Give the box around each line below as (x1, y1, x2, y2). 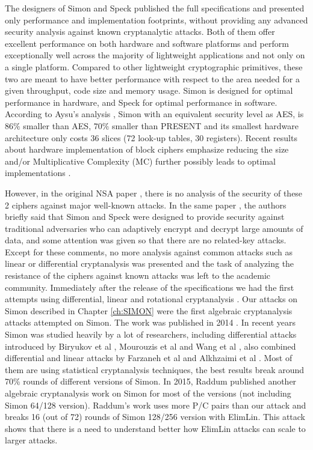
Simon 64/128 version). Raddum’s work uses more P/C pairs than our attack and (5, 398, 306, 411)
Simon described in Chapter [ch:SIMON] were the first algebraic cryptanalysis (5, 304, 293, 317)
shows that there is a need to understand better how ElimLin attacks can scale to (5, 422, 306, 434)
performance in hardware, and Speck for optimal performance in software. (5, 96, 277, 108)
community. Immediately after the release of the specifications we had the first (5, 281, 294, 293)
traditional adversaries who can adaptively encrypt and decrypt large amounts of (5, 222, 303, 234)
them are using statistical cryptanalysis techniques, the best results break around (5, 363, 305, 376)
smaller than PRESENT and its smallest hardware (112, 119, 299, 132)
